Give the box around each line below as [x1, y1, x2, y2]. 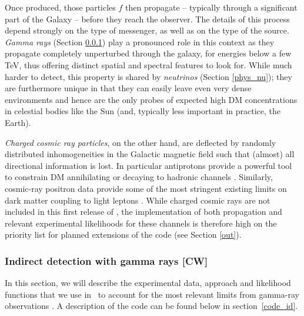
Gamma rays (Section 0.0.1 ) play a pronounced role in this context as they [5, 35, 275, 48]
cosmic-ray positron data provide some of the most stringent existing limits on [5, 182, 287, 194]
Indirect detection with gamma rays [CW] [5, 253, 208, 268]
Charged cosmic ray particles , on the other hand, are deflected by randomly [5, 136, 276, 148]
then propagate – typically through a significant [125, 1, 298, 13]
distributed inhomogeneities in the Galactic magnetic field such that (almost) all [5, 148, 295, 160]
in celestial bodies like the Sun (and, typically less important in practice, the [5, 105, 281, 117]
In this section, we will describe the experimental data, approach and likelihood [5, 277, 291, 289]
